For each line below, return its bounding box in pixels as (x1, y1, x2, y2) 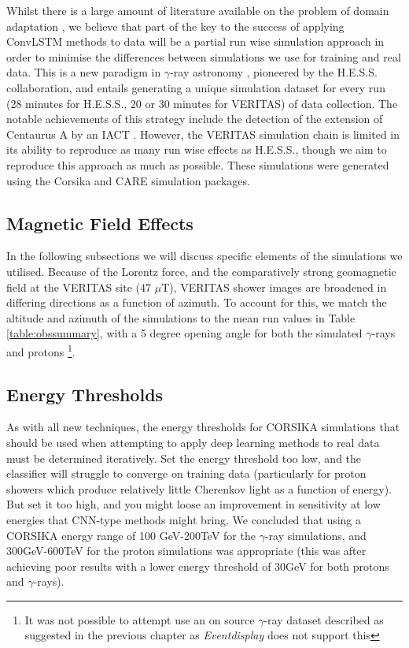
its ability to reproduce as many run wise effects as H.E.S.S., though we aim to (6, 141, 387, 158)
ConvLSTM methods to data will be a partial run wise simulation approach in (6, 33, 385, 50)
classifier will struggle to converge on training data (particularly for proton (6, 465, 367, 482)
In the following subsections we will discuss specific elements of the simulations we (6, 248, 403, 264)
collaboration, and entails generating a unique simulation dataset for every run (6, 79, 385, 95)
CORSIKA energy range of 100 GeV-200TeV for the (6, 527, 256, 543)
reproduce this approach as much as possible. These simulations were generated (6, 156, 389, 173)
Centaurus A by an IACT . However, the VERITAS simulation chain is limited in (6, 125, 400, 142)
